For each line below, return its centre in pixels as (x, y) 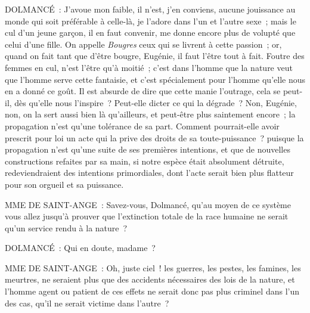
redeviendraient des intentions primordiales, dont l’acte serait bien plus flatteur (149, 173)
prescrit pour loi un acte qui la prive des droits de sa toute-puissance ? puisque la (154, 137)
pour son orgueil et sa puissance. (64, 184)
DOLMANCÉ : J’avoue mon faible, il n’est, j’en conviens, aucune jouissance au (150, 9)
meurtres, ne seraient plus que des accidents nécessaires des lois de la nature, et (150, 279)
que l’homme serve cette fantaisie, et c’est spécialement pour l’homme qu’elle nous (155, 79)
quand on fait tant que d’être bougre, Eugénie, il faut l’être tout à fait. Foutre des (155, 56)
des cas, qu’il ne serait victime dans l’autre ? (87, 303)
